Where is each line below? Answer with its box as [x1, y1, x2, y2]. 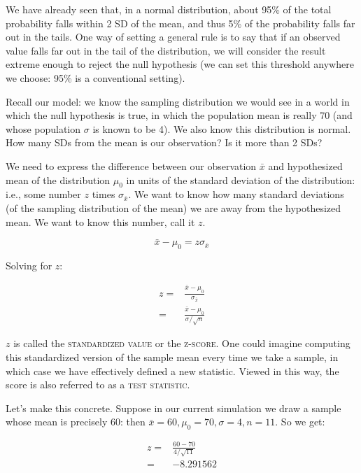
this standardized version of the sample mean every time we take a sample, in [6, 350, 339, 365]
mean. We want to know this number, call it [6, 214, 195, 229]
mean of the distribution [6, 172, 111, 187]
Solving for [6, 258, 52, 273]
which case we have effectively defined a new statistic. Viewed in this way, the [6, 363, 339, 378]
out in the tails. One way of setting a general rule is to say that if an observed [6, 29, 341, 44]
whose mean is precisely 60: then [6, 414, 146, 429]
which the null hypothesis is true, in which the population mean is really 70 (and [6, 108, 353, 122]
